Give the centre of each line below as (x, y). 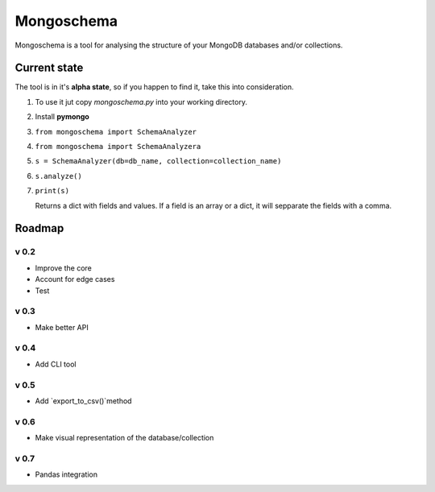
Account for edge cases (75, 279)
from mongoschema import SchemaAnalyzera (118, 147)
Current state (49, 68)
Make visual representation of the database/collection (124, 438)
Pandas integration (66, 474)
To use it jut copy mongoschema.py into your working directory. (141, 101)
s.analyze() (58, 176)
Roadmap (39, 228)
